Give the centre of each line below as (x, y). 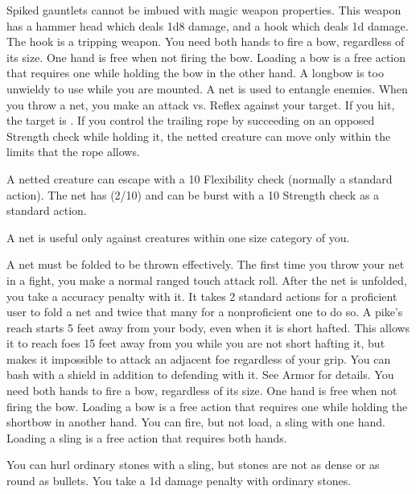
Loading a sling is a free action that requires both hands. (147, 437)
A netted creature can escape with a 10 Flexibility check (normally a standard (200, 178)
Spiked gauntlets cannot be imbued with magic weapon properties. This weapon (204, 10)
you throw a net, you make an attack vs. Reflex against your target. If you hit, (201, 104)
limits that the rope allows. (73, 152)
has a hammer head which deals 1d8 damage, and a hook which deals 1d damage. (208, 25)
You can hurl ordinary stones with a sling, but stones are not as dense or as (193, 465)
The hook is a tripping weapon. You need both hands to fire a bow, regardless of (206, 41)
